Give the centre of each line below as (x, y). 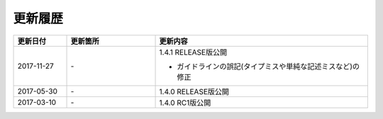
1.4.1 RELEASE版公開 (193, 52)
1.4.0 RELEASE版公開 (194, 91)
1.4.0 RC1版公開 (185, 103)
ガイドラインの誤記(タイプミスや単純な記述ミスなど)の (268, 66)
